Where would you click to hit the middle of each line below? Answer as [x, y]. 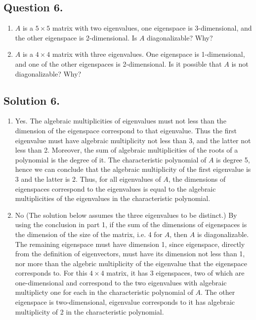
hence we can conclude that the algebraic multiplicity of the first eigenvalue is [133, 169]
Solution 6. [32, 100]
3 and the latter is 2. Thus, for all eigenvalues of [88, 179]
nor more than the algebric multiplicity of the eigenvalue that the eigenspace [131, 263]
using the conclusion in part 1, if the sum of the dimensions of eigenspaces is [131, 224]
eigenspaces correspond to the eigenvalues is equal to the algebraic [115, 188]
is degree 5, [233, 159]
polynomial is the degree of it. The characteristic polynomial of [111, 159]
